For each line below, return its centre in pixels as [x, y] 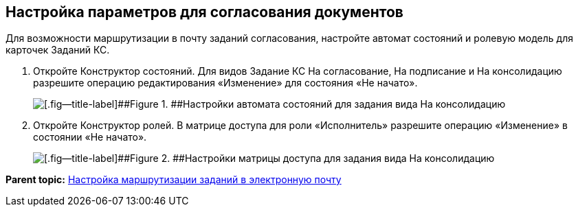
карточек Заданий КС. [58, 50]
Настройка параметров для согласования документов [204, 12]
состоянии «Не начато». [90, 137]
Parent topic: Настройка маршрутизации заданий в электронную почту [174, 180]
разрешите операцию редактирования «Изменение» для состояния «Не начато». [225, 83]
